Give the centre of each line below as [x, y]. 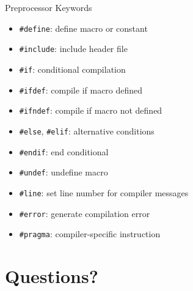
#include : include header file [73, 49]
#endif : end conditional [64, 151]
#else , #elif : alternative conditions [87, 131]
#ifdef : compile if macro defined [81, 90]
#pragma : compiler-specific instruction [90, 234]
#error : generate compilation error [85, 213]
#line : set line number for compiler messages [104, 192]
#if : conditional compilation [72, 69]
